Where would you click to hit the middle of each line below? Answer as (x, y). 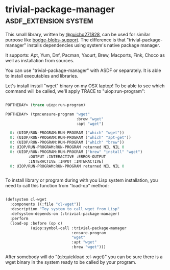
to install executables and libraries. (42, 76)
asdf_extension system (49, 20)
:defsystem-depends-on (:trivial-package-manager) (65, 214)
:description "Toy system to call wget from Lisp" (65, 209)
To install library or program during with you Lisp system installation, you (82, 180)
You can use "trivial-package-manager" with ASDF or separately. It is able (83, 70)
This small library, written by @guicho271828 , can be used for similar (78, 34)
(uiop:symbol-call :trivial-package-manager (78, 228)
